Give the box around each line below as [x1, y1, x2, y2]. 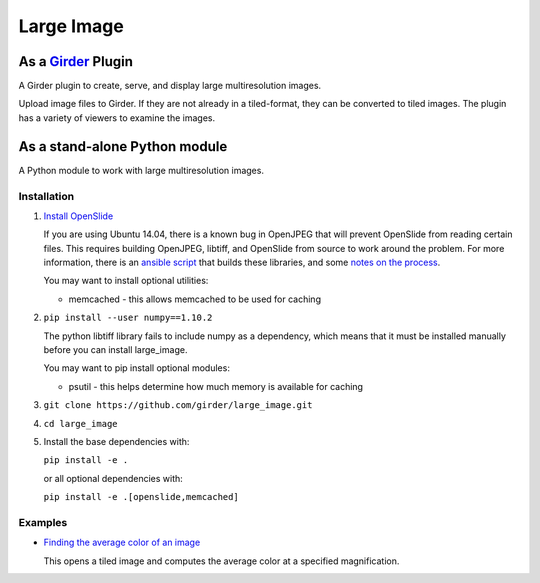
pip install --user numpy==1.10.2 [43, 312, 213, 324]
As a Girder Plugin [18, 53, 134, 70]
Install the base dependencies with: [43, 435, 190, 447]
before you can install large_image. [43, 344, 188, 356]
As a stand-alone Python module [18, 138, 228, 155]
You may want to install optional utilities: [43, 275, 209, 287]
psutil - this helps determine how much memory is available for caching [68, 380, 364, 392]
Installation [18, 189, 75, 203]
